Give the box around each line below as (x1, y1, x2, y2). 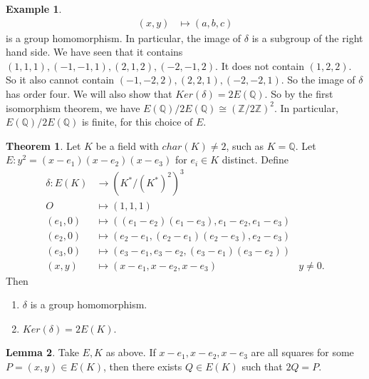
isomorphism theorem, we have (6, 100, 140, 115)
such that (241, 359, 283, 374)
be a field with (95, 138, 159, 153)
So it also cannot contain (6, 72, 115, 87)
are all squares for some (251, 345, 354, 360)
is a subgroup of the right (251, 30, 363, 45)
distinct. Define (222, 152, 289, 167)
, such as (226, 138, 264, 153)
